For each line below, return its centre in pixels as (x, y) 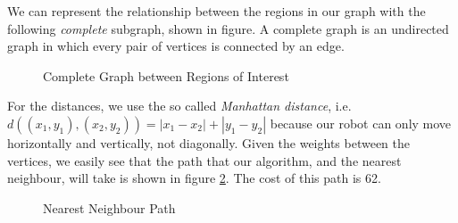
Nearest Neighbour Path (109, 207)
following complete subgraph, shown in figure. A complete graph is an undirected (228, 28)
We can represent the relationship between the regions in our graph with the (217, 11)
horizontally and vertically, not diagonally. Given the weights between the (209, 142)
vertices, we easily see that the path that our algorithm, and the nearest (204, 160)
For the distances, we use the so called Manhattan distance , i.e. (179, 106)
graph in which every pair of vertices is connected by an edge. (176, 46)
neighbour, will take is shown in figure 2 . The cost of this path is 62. (194, 178)
